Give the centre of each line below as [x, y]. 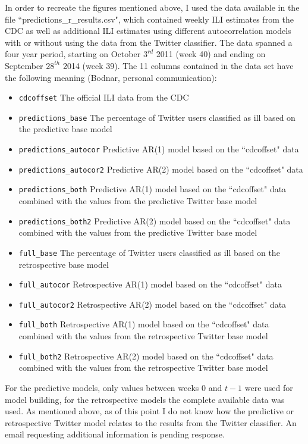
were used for [269, 387]
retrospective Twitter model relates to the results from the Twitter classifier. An [151, 422]
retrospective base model [64, 264]
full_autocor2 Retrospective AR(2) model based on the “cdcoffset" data [153, 304]
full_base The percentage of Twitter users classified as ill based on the [149, 252]
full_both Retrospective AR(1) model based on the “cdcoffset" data [144, 324]
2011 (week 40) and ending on [211, 54]
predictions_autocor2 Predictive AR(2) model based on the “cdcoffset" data [161, 169]
